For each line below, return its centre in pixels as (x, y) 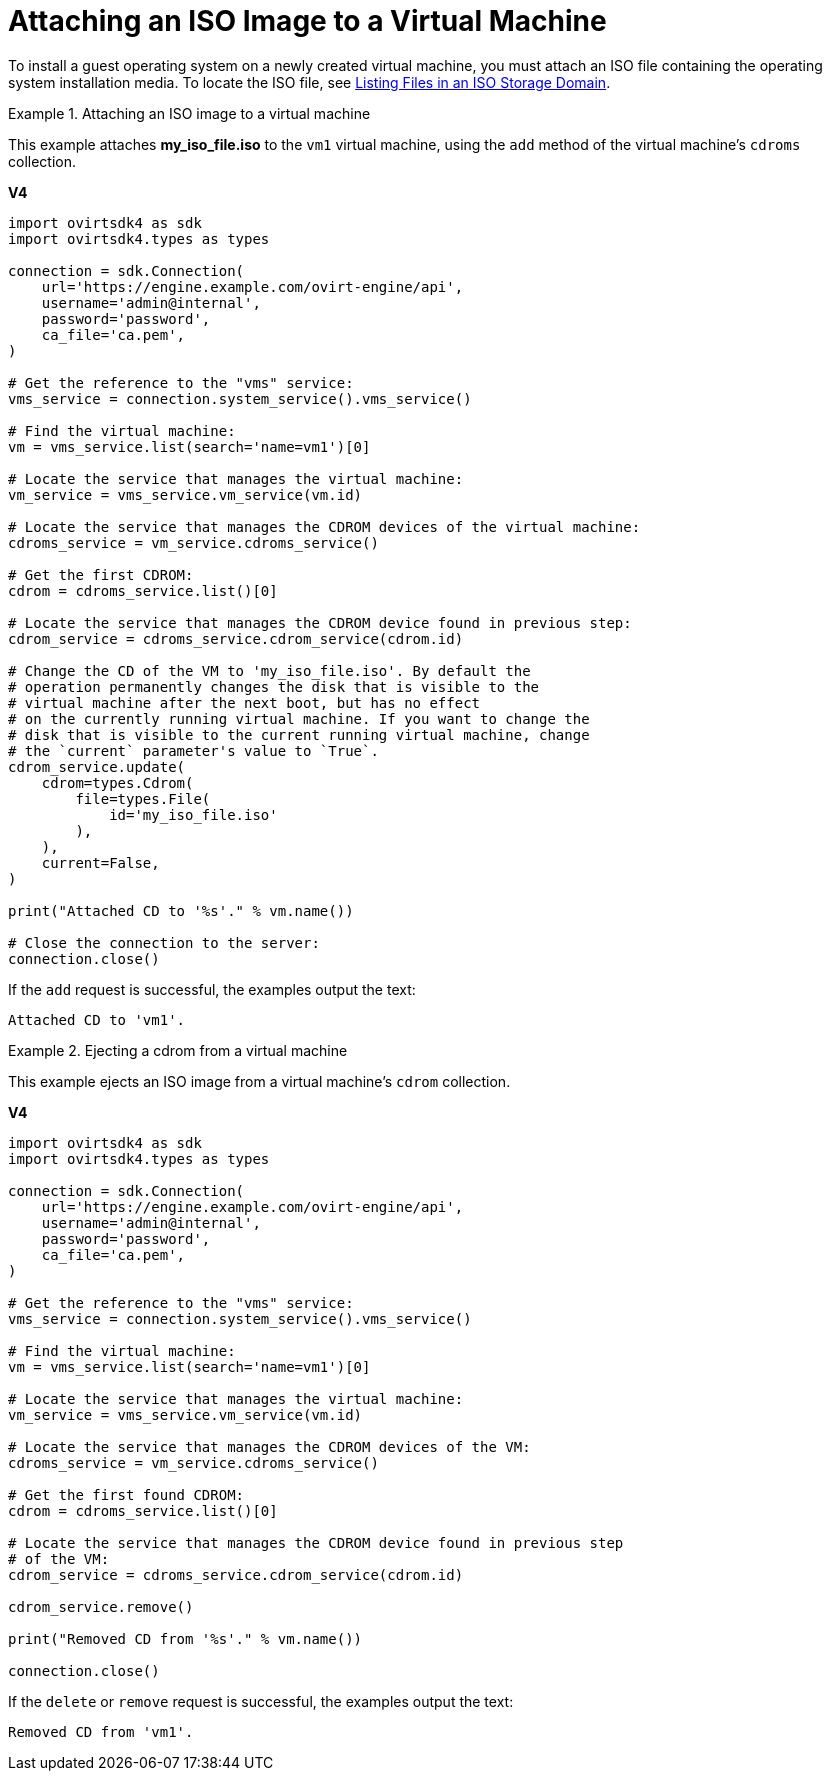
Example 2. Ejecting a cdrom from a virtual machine (178, 1050)
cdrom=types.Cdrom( (117, 782)
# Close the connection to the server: (164, 942)
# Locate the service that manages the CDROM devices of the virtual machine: (324, 526)
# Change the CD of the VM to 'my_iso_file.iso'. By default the (269, 670)
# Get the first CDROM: (101, 574)
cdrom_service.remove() (101, 1606)
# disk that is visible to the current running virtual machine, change (299, 734)
